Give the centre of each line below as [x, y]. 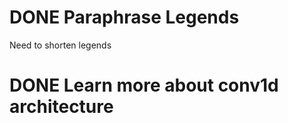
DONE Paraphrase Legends [124, 17]
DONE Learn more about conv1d [144, 85]
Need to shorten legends [60, 45]
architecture [61, 107]
